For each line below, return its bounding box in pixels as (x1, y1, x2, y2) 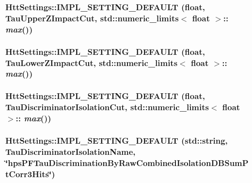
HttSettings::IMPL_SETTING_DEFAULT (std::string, (5, 134, 228, 146)
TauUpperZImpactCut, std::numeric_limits (5, 12, 179, 24)
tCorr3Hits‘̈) (5, 167, 55, 180)
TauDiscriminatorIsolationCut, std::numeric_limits (5, 101, 209, 113)
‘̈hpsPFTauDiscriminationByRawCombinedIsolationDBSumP (5, 156, 249, 168)
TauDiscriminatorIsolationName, (5, 145, 136, 157)
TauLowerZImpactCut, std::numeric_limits (5, 56, 178, 68)
